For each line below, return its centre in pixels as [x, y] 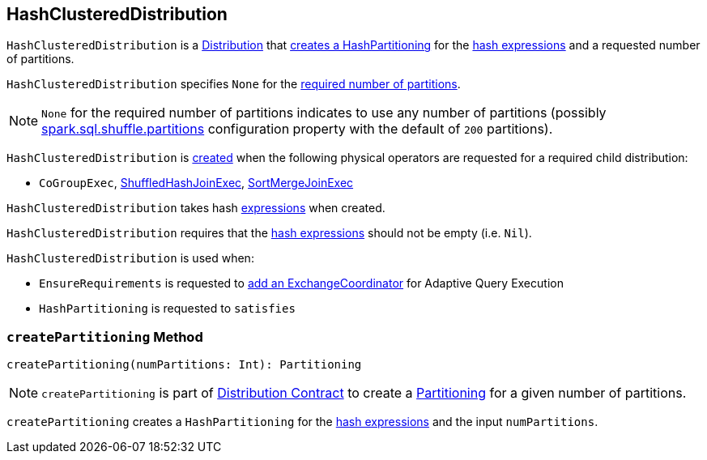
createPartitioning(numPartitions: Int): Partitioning [184, 365]
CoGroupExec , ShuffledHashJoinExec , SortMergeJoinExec [196, 183]
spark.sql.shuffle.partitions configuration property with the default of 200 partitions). [297, 129]
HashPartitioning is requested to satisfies [167, 309]
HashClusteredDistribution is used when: [130, 258]
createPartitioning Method [105, 336]
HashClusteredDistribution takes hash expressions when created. [196, 208]
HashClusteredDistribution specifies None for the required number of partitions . [234, 84]
